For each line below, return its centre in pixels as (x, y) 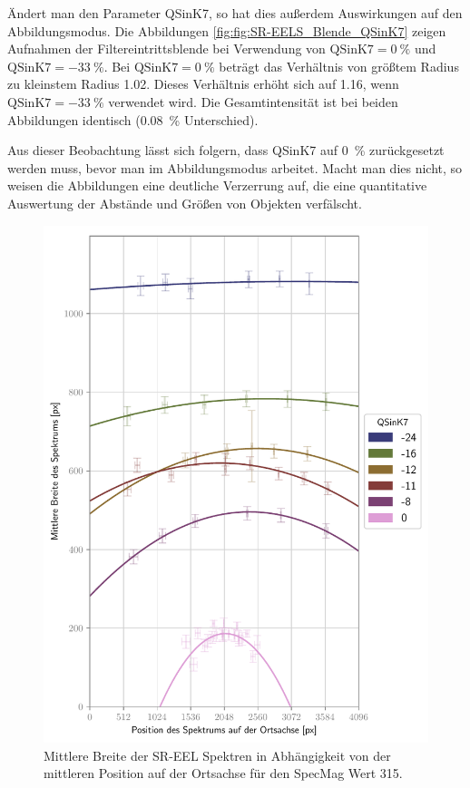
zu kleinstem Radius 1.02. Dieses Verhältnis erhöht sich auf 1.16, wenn (203, 84)
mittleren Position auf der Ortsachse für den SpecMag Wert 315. (223, 773)
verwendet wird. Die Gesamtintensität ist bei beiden (253, 101)
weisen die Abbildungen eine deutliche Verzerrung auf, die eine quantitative (217, 185)
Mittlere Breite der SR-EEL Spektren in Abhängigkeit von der (217, 755)
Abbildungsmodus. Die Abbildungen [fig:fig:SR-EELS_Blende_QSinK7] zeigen (227, 30)
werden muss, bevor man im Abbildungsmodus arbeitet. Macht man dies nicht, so (235, 167)
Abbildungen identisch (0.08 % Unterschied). (133, 119)
